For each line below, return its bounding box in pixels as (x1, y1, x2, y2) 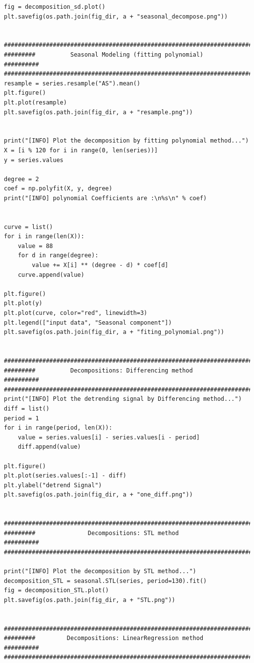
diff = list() (4, 405, 50, 412)
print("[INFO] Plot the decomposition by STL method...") (4, 568, 196, 575)
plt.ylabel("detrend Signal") (4, 481, 102, 489)
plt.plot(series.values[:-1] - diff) (4, 472, 127, 479)
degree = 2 (4, 175, 39, 183)
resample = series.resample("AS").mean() (4, 80, 141, 87)
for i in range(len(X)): (4, 233, 85, 240)
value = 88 (18, 242, 53, 249)
